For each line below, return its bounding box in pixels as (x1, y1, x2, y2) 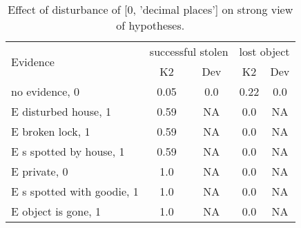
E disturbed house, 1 (11, 103, 111, 119)
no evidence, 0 (11, 83, 80, 99)
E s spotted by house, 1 (11, 143, 125, 159)
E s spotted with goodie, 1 (11, 183, 139, 199)
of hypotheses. (116, 17, 185, 33)
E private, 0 (11, 163, 68, 179)
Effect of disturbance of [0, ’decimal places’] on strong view (8, 1, 293, 17)
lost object (239, 43, 290, 59)
